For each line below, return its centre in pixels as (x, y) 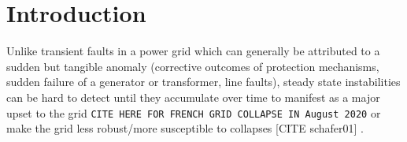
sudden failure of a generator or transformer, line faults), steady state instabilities (203, 82)
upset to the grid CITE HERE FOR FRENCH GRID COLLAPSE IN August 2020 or (194, 112)
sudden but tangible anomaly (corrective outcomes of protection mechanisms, (193, 66)
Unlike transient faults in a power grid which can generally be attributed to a (193, 51)
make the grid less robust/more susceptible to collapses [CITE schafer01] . (185, 128)
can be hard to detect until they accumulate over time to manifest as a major (193, 97)
